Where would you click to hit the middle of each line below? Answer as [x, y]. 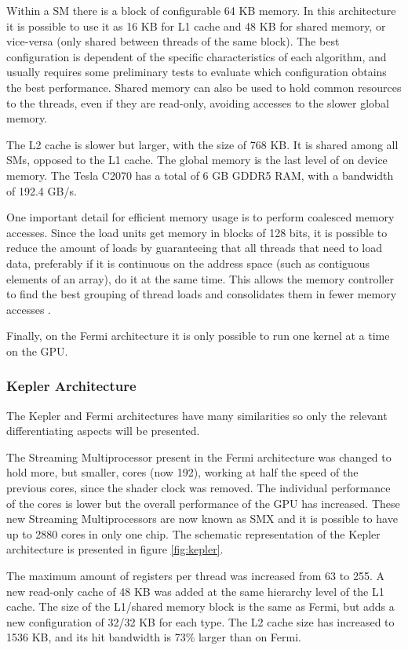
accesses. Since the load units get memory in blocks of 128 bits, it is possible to [197, 232]
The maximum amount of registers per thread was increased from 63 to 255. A [195, 576]
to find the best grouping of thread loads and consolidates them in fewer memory [202, 294]
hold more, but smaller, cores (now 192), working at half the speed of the [182, 472]
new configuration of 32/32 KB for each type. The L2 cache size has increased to [200, 621]
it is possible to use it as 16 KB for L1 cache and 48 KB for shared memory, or [196, 26]
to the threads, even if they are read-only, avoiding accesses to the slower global [198, 102]
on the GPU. [37, 351]
